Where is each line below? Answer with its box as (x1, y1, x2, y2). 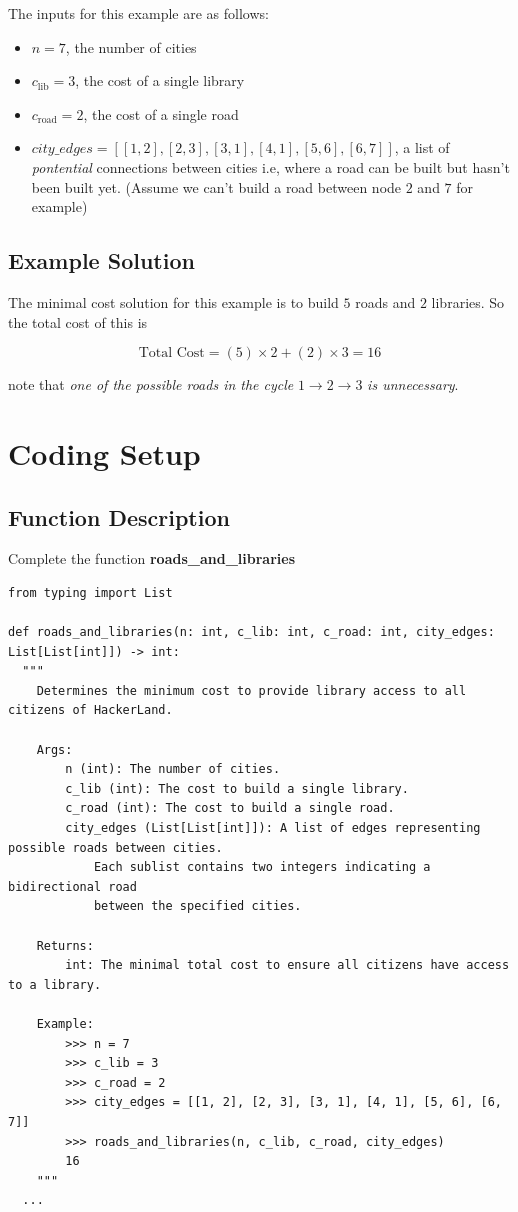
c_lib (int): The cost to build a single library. (65, 781, 409, 796)
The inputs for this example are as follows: (8, 3, 269, 23)
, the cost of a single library (75, 70, 245, 91)
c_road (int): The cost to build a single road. (65, 801, 395, 816)
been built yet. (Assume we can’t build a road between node (31, 176, 402, 197)
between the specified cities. (93, 899, 302, 914)
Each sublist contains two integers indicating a (93, 860, 431, 875)
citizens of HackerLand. (8, 703, 173, 718)
